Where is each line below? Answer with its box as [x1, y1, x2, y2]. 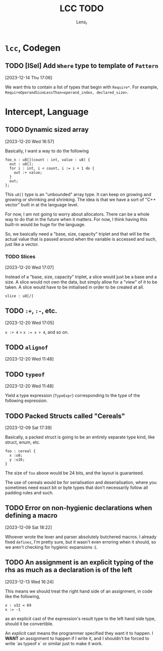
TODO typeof [5, 370, 45, 379]
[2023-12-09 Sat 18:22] [5, 524, 53, 530]
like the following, [5, 593, 40, 599]
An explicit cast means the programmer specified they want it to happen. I [5, 630, 153, 636]
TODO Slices [5, 253, 36, 260]
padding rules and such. [5, 490, 54, 496]
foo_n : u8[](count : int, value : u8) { [5, 157, 91, 162]
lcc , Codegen [5, 42, 61, 54]
